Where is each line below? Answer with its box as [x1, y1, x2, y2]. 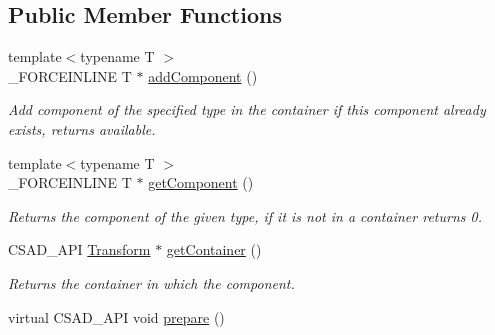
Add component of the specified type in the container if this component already [8, 99, 486, 120]
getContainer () [166, 239, 262, 260]
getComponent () [148, 172, 254, 193]
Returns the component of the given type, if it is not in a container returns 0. [8, 205, 482, 226]
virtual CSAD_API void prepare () [8, 306, 225, 327]
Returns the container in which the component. [8, 272, 295, 293]
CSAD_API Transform [8, 239, 151, 260]
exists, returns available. [8, 118, 156, 139]
